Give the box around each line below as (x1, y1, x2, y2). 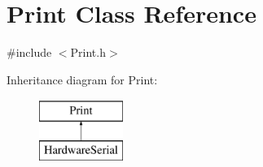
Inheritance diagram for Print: (7, 71, 158, 88)
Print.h (70, 44, 106, 61)
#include (7, 44, 52, 61)
